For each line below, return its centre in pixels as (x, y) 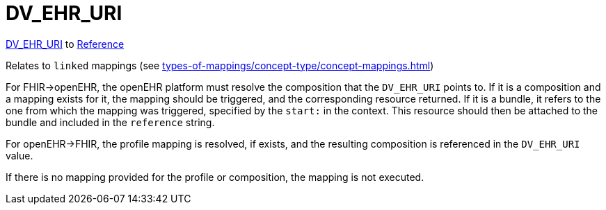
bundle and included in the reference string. (110, 122)
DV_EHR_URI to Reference (65, 44)
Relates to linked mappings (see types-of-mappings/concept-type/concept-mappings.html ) (220, 65)
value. (19, 155)
